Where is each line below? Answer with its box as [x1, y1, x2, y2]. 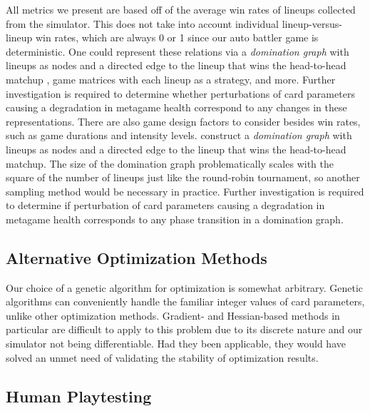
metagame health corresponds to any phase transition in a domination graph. [6, 211, 344, 226]
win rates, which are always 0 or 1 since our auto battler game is [36, 30, 319, 45]
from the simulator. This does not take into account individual [6, 16, 279, 31]
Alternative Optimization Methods [6, 246, 267, 268]
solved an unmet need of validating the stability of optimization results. [6, 350, 319, 365]
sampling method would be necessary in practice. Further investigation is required [6, 183, 364, 198]
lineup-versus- [282, 16, 342, 31]
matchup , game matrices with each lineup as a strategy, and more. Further [6, 71, 336, 86]
